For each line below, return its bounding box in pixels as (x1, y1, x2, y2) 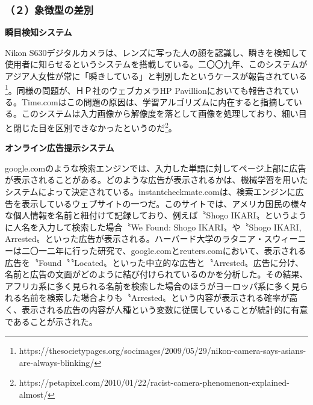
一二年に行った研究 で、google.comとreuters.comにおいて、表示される (38, 244, 306, 257)
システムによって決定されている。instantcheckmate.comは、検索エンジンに (5, 185, 296, 198)
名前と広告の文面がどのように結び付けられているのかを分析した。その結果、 (5, 268, 308, 280)
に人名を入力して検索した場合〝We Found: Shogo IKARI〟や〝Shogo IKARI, (5, 220, 302, 233)
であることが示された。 (5, 315, 98, 327)
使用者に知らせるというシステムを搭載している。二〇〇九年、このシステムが (5, 58, 308, 70)
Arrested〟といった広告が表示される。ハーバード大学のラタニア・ (5, 232, 264, 245)
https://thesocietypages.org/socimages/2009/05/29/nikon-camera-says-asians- (19, 344, 306, 357)
